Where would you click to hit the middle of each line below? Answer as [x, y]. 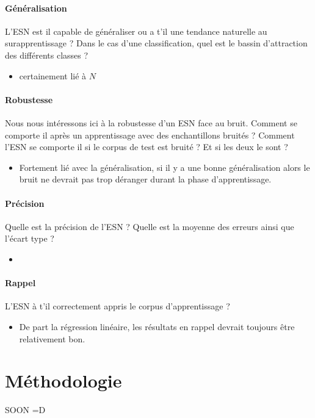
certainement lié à [53, 75]
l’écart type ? [30, 238]
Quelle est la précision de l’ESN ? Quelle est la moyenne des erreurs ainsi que [150, 226]
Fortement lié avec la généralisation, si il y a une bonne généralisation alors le [165, 167]
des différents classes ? [47, 55]
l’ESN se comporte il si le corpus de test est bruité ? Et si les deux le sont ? [147, 147]
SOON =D [25, 410]
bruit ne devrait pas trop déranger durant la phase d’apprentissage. [145, 179]
